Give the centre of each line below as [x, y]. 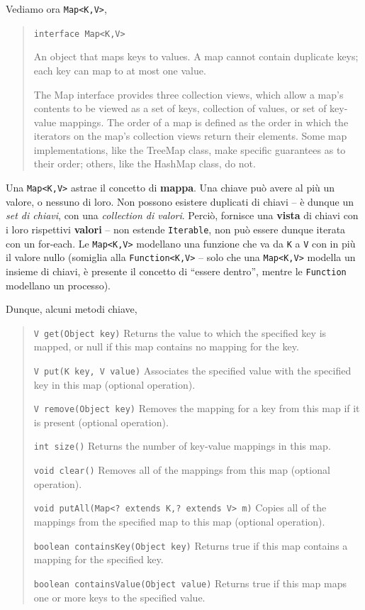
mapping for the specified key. [99, 559]
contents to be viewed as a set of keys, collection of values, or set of [180, 108]
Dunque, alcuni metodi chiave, [72, 309]
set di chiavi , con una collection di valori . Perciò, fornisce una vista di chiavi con [182, 215]
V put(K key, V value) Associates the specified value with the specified [192, 370]
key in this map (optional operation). [114, 384]
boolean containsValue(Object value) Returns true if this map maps [190, 583]
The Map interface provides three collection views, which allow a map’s [189, 94]
